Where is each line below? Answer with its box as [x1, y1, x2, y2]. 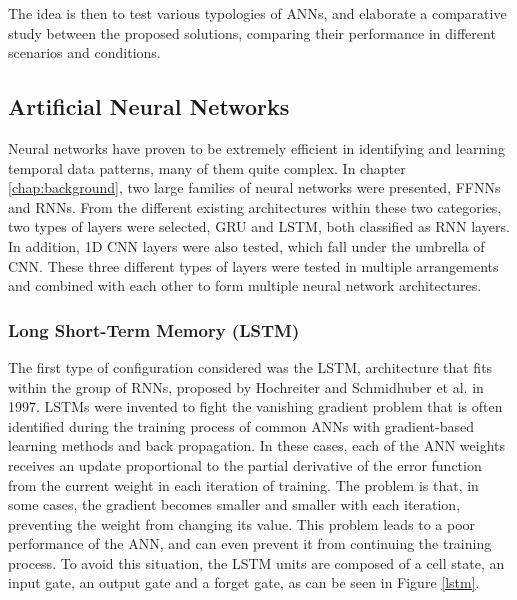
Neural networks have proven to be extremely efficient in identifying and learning [8, 137, 505, 158]
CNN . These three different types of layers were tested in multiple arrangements [8, 255, 499, 276]
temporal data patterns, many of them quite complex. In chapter [8, 157, 406, 178]
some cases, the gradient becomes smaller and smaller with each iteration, [8, 494, 461, 515]
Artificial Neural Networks [8, 91, 290, 122]
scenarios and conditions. [8, 42, 161, 63]
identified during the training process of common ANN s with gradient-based [8, 415, 474, 436]
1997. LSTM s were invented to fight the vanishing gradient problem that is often [8, 396, 503, 417]
